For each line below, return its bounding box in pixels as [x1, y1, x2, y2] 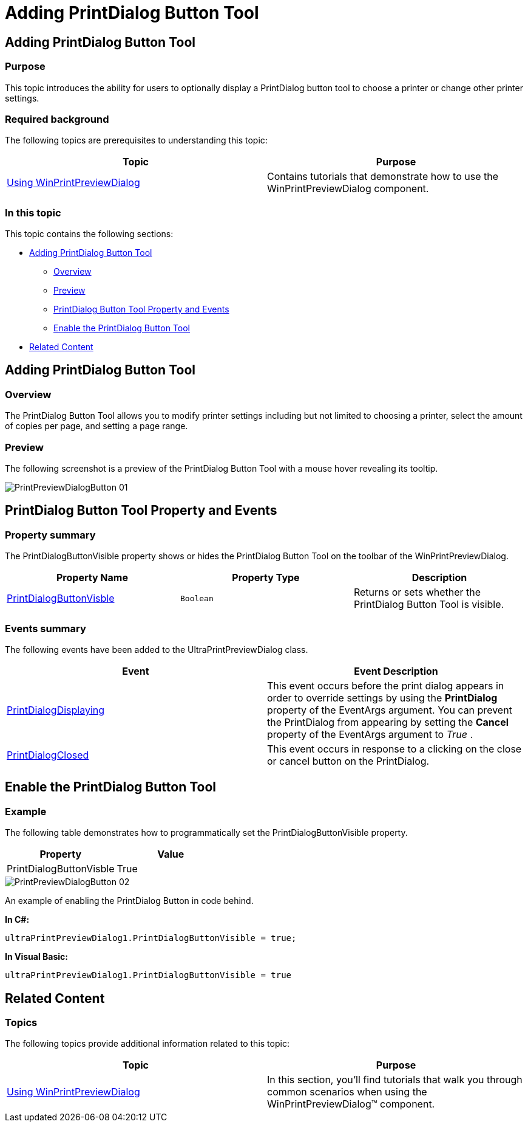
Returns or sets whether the [353, 586, 481, 599]
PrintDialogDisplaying [7, 703, 105, 716]
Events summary [5, 622, 86, 635]
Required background [5, 112, 109, 125]
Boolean [180, 593, 214, 603]
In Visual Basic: [5, 951, 68, 962]
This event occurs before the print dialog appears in [267, 679, 504, 692]
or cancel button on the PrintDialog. [267, 754, 430, 767]
